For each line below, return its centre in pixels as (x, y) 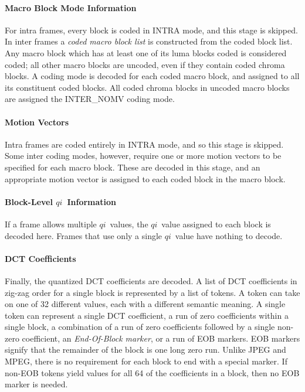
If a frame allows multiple (51, 224)
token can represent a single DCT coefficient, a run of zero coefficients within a (147, 315)
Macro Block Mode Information (71, 7)
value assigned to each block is (216, 224)
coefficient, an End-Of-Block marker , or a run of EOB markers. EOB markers (161, 338)
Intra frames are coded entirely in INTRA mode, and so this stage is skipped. (144, 144)
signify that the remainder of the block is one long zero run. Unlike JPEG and (145, 350)
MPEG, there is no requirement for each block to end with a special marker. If (146, 361)
